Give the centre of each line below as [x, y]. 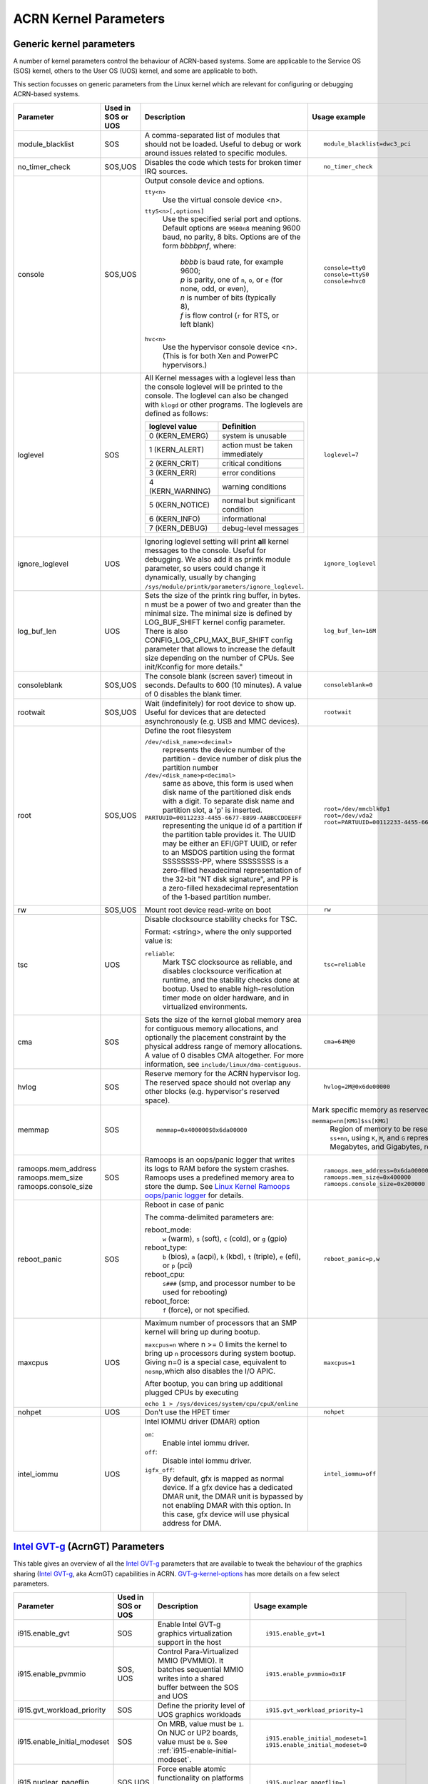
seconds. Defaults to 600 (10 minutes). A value [223, 685]
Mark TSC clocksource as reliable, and [227, 962]
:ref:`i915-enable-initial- [197, 1750]
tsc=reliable [345, 964]
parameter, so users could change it [205, 568]
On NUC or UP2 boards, [198, 1733]
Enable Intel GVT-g [189, 1625]
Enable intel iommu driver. [206, 1443]
